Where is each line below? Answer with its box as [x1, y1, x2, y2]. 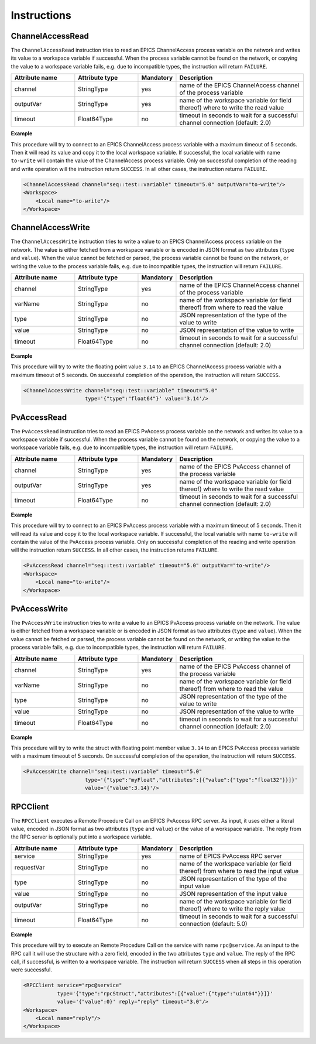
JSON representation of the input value [179, 889, 287, 898]
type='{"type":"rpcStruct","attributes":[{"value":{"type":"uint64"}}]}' [57, 990, 273, 997]
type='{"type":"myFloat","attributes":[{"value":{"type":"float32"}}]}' [85, 776, 298, 783]
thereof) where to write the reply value [179, 905, 286, 913]
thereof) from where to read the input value [179, 867, 299, 875]
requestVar [14, 863, 45, 871]
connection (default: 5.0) [179, 919, 248, 927]
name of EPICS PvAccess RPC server [179, 852, 282, 860]
